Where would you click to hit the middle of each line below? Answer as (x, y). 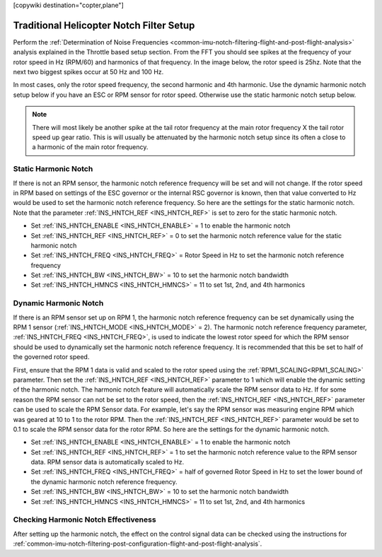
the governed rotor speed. (51, 357)
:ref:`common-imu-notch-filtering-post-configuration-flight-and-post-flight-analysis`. (138, 544)
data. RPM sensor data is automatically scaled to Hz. (107, 462)
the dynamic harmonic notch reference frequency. (104, 481)
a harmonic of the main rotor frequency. (90, 147)
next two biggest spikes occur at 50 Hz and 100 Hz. (88, 72)
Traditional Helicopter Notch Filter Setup (104, 25)
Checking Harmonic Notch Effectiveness (85, 520)
